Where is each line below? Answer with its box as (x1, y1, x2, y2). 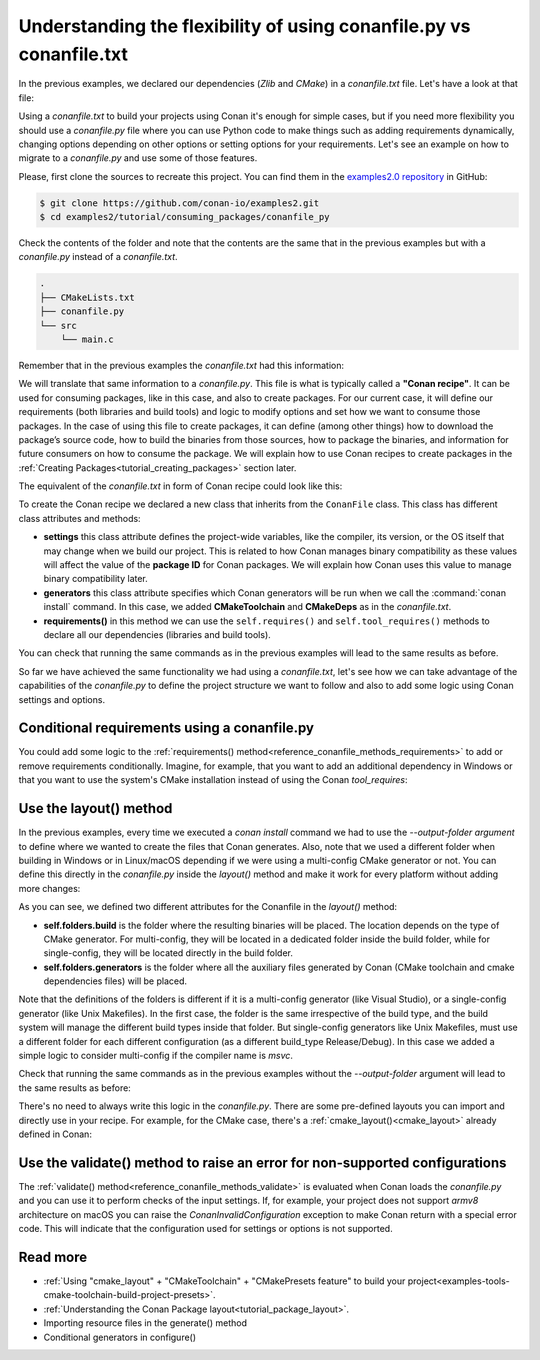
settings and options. (18, 693, 105, 705)
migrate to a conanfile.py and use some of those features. (18, 152, 258, 164)
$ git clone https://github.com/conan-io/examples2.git (39, 197, 320, 209)
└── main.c (60, 333, 114, 345)
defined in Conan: (18, 1128, 92, 1140)
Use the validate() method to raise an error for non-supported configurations (18, 1154, 507, 1171)
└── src (39, 320, 77, 331)
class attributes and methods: (18, 512, 141, 524)
